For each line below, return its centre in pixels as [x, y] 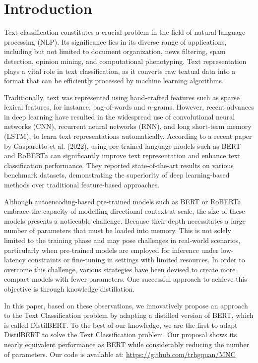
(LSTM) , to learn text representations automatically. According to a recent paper [128, 136]
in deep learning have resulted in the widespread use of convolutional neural [120, 116]
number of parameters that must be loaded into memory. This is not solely [118, 230]
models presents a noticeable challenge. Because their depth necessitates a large [125, 220]
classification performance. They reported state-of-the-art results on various [119, 165]
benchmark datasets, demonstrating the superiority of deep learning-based [117, 175]
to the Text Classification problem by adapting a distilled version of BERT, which [129, 315]
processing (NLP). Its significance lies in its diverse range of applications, [115, 41]
